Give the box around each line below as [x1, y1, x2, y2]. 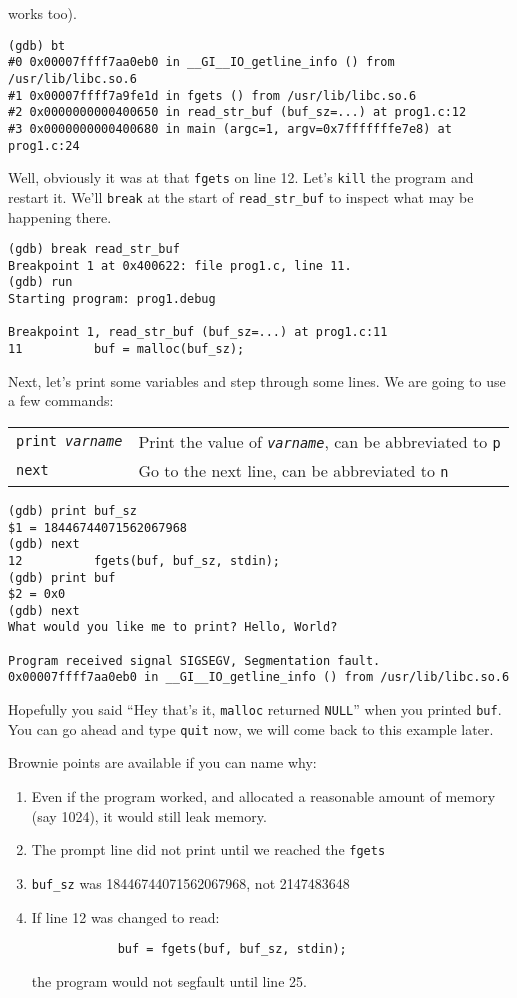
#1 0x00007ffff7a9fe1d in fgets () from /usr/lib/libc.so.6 [8, 88, 417, 103]
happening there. [8, 206, 112, 227]
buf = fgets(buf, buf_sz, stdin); [117, 942, 347, 957]
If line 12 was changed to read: [31, 906, 220, 927]
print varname [16, 433, 123, 450]
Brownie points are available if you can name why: [8, 752, 317, 773]
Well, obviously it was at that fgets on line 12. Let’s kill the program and [8, 167, 474, 188]
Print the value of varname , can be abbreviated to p [138, 429, 501, 453]
